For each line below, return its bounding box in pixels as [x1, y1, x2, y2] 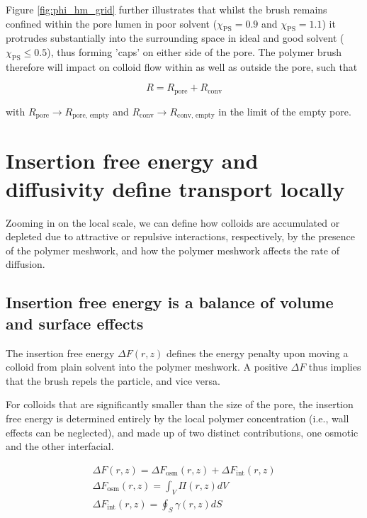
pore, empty [72, 112, 109, 120]
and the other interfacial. [6, 439, 114, 454]
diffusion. [6, 257, 45, 271]
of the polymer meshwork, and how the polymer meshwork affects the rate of [6, 242, 339, 257]
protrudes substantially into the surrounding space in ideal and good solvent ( [6, 30, 344, 45]
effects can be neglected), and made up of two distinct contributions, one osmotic [6, 424, 358, 439]
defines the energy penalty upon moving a [166, 345, 349, 360]
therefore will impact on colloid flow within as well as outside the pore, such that [6, 59, 358, 74]
